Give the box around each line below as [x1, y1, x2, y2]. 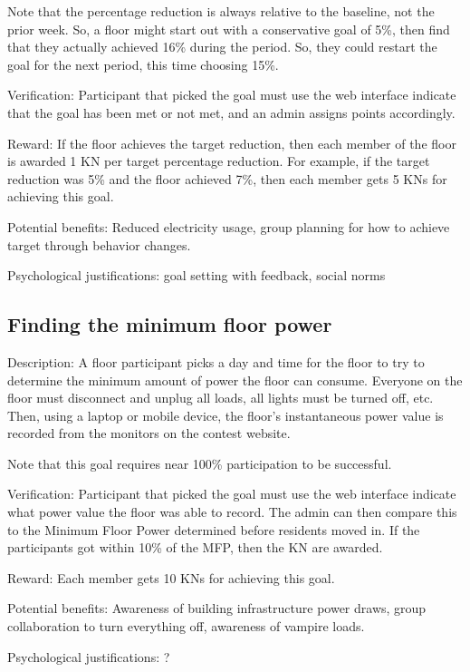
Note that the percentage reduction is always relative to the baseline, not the [7, 2, 435, 20]
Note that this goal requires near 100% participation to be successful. [7, 453, 392, 472]
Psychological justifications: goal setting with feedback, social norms [7, 266, 386, 285]
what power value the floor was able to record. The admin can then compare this [7, 502, 457, 521]
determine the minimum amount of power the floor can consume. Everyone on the [7, 370, 463, 389]
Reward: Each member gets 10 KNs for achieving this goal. [7, 568, 335, 587]
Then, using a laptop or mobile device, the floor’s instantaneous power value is [7, 405, 444, 424]
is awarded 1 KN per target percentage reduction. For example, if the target [7, 151, 430, 170]
